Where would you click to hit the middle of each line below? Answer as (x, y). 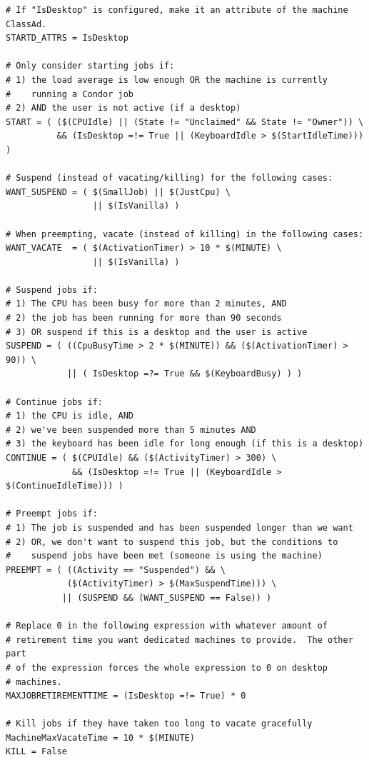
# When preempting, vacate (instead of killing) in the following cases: (185, 234)
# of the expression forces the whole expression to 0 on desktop (167, 667)
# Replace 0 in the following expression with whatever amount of (167, 626)
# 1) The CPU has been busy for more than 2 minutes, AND (146, 304)
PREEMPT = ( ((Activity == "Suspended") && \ (116, 570)
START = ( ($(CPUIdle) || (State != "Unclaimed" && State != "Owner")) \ (185, 122)
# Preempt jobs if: (52, 514)
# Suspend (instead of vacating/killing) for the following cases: (170, 178)
